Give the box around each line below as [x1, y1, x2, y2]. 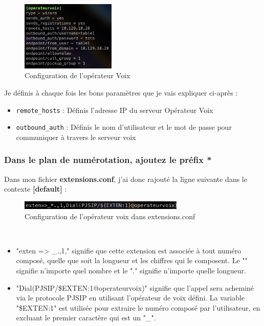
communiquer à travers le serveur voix [16, 131, 136, 142]
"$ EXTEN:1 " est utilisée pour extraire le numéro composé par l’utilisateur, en [16, 302, 260, 313]
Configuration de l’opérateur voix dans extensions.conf [25, 211, 195, 221]
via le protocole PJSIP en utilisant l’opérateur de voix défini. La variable [16, 292, 245, 303]
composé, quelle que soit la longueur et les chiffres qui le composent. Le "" [16, 255, 248, 266]
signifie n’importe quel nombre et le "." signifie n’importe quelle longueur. [16, 265, 246, 275]
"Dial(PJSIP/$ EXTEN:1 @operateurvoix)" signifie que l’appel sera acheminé [16, 282, 254, 293]
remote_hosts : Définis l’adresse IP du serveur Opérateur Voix [16, 104, 213, 115]
